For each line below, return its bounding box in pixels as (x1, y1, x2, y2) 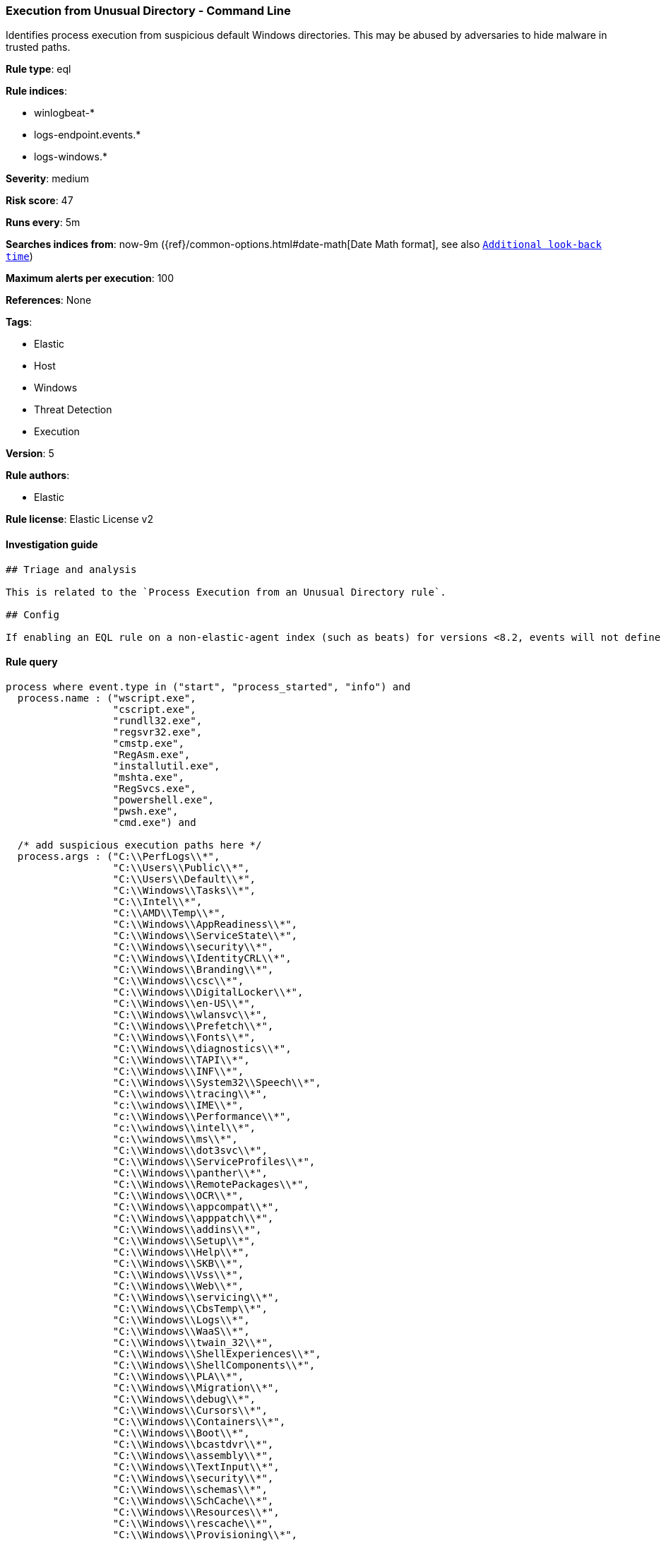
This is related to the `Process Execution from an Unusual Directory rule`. (6, 586, 446, 598)
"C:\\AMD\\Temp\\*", (112, 907, 226, 919)
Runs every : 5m (6, 216, 81, 229)
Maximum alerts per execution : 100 (6, 272, 174, 285)
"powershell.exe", (112, 793, 215, 805)
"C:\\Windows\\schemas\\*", (112, 1483, 268, 1495)
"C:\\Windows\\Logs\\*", (112, 1313, 250, 1326)
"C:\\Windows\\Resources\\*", (112, 1506, 280, 1518)
